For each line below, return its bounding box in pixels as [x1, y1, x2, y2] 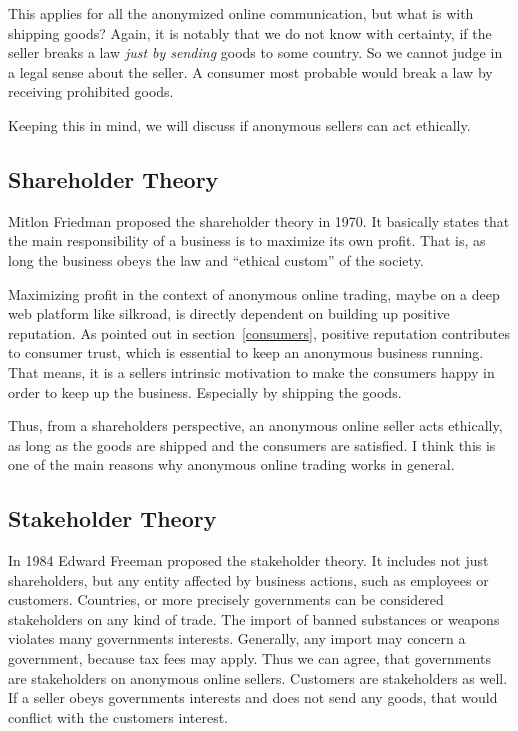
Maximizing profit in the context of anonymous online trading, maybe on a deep [8, 283, 500, 304]
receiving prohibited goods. [8, 81, 174, 102]
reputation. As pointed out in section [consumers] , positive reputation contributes [8, 322, 510, 343]
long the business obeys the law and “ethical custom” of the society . [8, 249, 424, 270]
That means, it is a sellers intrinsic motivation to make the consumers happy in [8, 361, 495, 382]
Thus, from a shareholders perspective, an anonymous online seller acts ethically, [8, 415, 503, 436]
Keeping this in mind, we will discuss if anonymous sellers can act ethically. [8, 114, 471, 135]
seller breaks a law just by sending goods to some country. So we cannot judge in [8, 42, 503, 63]
